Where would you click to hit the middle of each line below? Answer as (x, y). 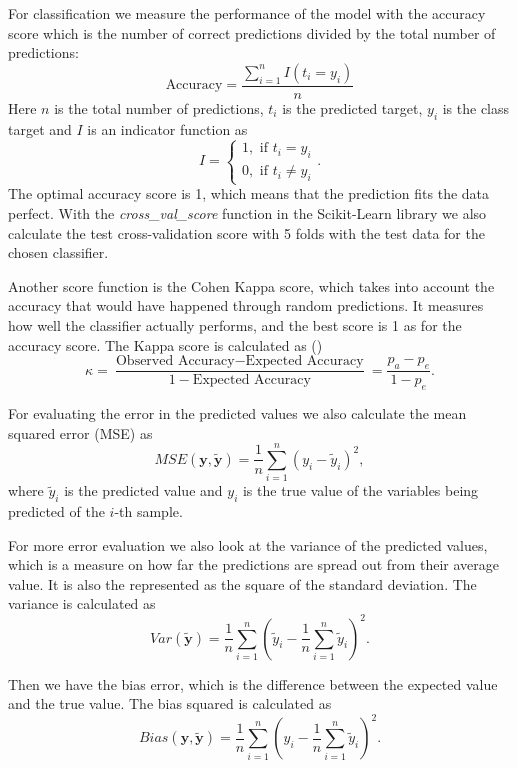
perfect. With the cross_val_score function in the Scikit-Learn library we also (247, 212)
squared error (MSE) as (80, 432)
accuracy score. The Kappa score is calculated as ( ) (165, 344)
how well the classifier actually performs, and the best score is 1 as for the (235, 324)
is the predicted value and (143, 490)
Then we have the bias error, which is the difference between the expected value (253, 683)
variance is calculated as (82, 603)
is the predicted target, (352, 107)
